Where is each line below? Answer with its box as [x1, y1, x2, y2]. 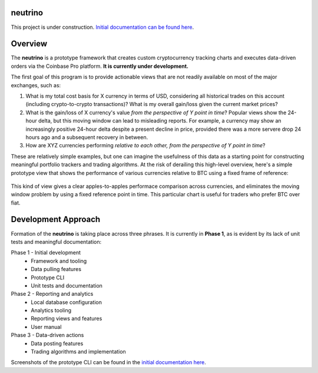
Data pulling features [31, 266, 82, 273]
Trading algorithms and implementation [31, 348, 126, 355]
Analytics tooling [31, 307, 72, 314]
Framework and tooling [31, 257, 87, 265]
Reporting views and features [31, 315, 102, 322]
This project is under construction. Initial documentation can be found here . [11, 24, 194, 31]
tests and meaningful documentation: [11, 238, 102, 245]
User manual [31, 323, 62, 330]
